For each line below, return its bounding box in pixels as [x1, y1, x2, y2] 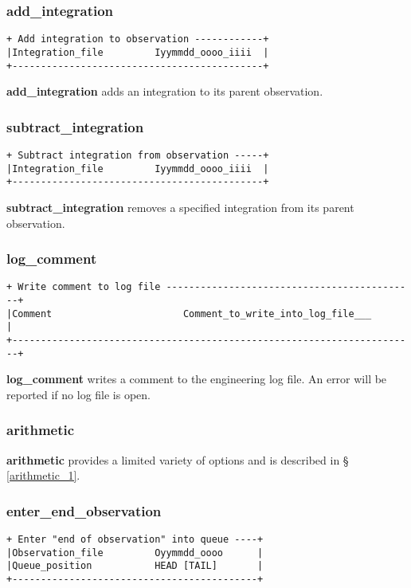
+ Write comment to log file [6, 281, 161, 293]
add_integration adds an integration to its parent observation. [6, 83, 323, 100]
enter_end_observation [6, 500, 162, 520]
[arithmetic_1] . [6, 467, 80, 484]
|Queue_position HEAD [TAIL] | [6, 560, 264, 572]
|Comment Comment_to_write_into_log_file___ [6, 308, 372, 319]
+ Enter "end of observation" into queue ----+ [6, 534, 264, 546]
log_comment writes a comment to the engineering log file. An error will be [6, 370, 387, 387]
